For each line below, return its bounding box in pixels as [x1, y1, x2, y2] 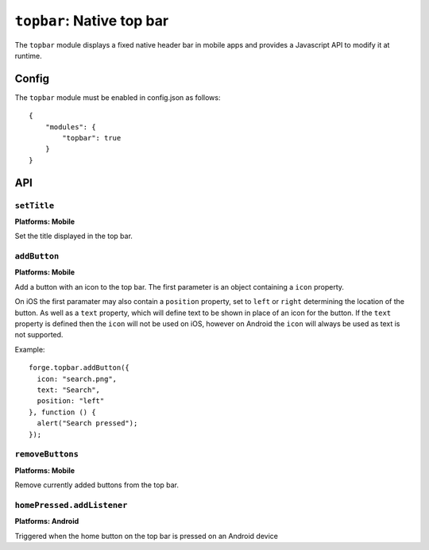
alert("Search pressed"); [37, 419, 138, 428]
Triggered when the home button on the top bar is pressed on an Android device [14, 531, 278, 540]
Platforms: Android [14, 517, 79, 526]
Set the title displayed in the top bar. [14, 231, 133, 241]
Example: [14, 344, 45, 354]
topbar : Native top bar [14, 12, 169, 29]
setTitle [14, 200, 55, 210]
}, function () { [29, 407, 96, 417]
